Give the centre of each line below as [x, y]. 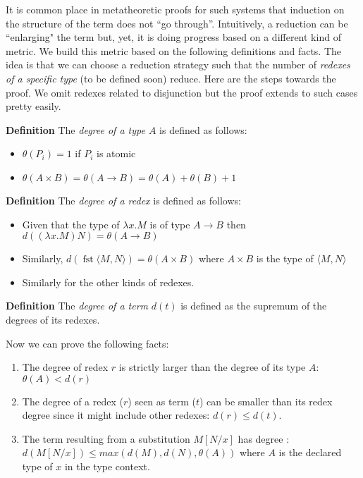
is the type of [285, 258]
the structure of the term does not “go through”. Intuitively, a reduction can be [177, 23]
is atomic [116, 153]
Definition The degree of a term [77, 306]
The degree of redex [65, 367]
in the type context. [107, 466]
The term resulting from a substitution [106, 438]
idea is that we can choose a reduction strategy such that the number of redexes [178, 65]
